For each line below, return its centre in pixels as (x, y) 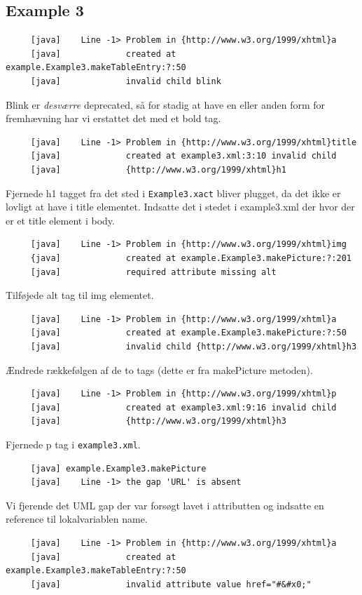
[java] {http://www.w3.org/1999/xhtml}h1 (158, 169)
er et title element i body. (60, 220)
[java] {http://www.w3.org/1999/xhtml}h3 (158, 421)
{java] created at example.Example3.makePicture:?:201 (191, 258)
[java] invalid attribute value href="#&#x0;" (171, 584)
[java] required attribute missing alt (153, 272)
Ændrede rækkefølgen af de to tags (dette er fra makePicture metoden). (159, 369)
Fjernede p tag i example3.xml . (73, 444)
